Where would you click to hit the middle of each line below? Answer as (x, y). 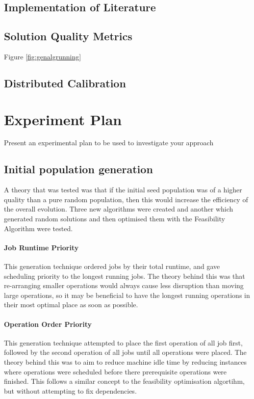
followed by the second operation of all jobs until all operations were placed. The (125, 352)
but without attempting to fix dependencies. (70, 390)
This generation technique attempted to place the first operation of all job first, (123, 342)
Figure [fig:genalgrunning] (43, 56)
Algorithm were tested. (38, 228)
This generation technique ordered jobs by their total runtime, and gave (112, 266)
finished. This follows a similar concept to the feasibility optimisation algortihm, (124, 381)
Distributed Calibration (65, 83)
